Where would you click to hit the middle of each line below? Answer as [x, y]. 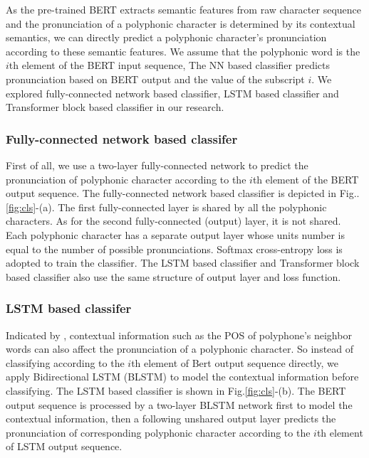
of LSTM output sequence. [64, 446]
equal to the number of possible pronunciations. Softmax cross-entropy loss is [174, 249]
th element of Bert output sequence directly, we [235, 362]
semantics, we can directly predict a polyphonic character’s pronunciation [166, 37]
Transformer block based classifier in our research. [115, 107]
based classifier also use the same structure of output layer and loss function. [173, 276]
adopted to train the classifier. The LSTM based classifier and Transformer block [183, 263]
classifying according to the [65, 362]
